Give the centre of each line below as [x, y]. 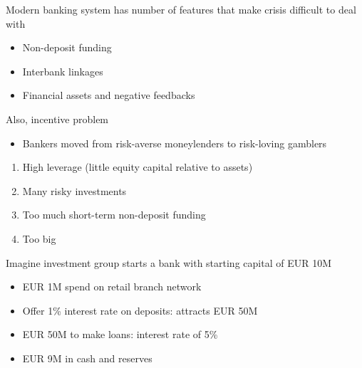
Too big [39, 238]
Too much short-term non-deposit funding [114, 215]
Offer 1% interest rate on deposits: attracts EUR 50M [140, 310]
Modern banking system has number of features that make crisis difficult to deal [181, 9]
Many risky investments [74, 190]
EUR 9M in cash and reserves [87, 358]
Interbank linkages [63, 71]
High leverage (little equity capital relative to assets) [138, 167]
